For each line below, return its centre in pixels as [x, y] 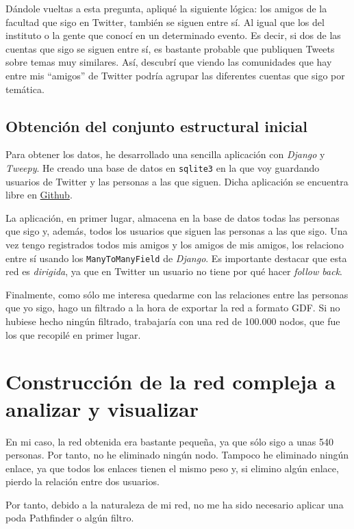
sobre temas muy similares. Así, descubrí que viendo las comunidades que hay [169, 62]
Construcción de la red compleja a [170, 382]
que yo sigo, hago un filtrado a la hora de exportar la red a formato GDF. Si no [173, 308]
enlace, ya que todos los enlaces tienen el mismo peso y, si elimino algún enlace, [172, 468]
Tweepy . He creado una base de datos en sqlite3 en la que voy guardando [163, 167]
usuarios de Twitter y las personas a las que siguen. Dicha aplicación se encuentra [177, 181]
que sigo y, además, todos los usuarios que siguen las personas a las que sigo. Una [177, 231]
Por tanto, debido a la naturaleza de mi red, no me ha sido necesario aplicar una [175, 504]
